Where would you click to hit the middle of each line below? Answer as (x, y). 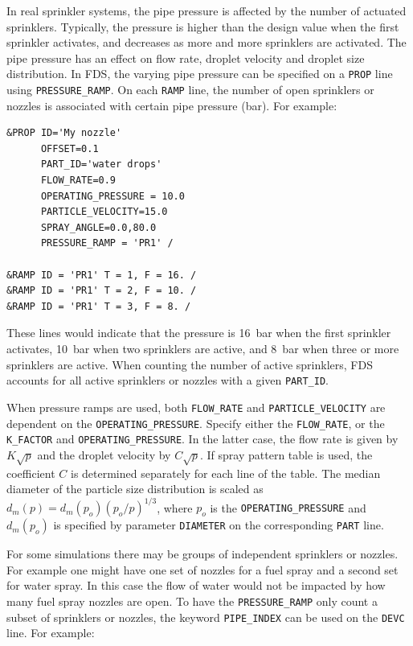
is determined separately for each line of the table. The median (225, 473)
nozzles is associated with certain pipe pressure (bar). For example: (172, 105)
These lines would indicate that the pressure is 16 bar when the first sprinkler (199, 333)
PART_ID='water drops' (101, 165)
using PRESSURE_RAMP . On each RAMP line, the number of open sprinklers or (190, 90)
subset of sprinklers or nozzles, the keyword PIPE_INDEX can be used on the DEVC (206, 617)
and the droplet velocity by (104, 454)
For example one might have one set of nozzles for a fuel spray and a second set (202, 569)
